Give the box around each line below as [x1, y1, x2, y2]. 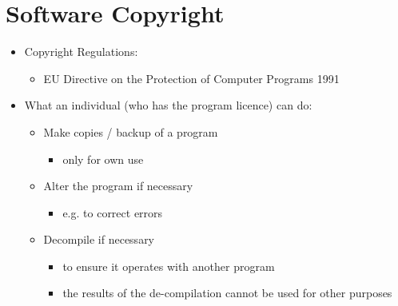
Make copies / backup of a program [43, 123, 218, 140]
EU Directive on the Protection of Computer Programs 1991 [43, 70, 340, 86]
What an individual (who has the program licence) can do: [24, 97, 312, 113]
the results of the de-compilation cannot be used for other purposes [62, 284, 392, 301]
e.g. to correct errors [62, 204, 163, 221]
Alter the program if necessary [43, 177, 193, 194]
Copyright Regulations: [24, 43, 138, 60]
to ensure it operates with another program [62, 257, 275, 274]
